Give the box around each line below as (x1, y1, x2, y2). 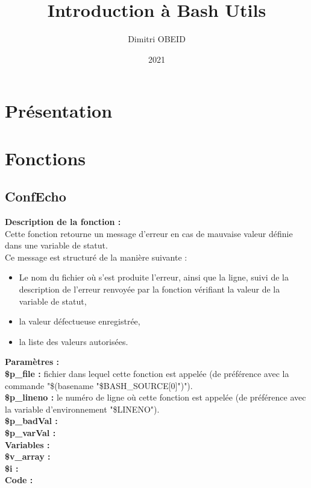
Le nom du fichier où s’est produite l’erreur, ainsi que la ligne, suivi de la (19, 271, 289, 284)
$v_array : (5, 450, 51, 463)
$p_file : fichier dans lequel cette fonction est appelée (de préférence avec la (5, 367, 289, 380)
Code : (5, 474, 33, 486)
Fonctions (5, 145, 86, 170)
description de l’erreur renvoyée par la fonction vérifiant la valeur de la (19, 283, 280, 296)
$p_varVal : (5, 426, 56, 439)
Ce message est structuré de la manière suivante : (5, 250, 187, 263)
